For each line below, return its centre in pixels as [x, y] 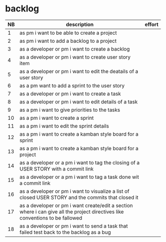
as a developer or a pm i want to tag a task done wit [79, 177]
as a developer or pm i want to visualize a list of [75, 191]
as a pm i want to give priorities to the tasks [70, 110]
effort [152, 24]
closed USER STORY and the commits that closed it [79, 197]
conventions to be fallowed [51, 218]
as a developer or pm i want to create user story [75, 57]
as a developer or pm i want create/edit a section [76, 205]
